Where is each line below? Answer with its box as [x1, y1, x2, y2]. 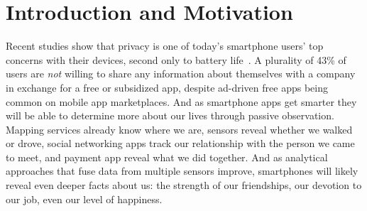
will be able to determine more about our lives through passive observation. [6, 108, 334, 123]
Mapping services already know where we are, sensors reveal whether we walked [6, 121, 353, 136]
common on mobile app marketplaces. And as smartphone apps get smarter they [6, 94, 357, 109]
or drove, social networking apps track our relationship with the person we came [6, 136, 355, 151]
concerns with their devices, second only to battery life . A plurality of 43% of [6, 52, 346, 67]
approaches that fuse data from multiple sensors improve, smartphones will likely [6, 163, 358, 178]
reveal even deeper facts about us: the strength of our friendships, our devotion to [6, 178, 362, 193]
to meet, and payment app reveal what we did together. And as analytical [6, 149, 328, 164]
